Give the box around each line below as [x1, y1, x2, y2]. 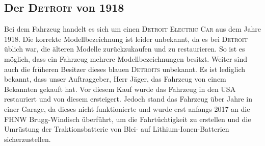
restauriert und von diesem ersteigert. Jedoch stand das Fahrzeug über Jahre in [4, 93, 253, 104]
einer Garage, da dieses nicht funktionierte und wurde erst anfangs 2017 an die [4, 103, 250, 114]
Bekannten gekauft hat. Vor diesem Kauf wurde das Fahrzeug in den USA [4, 83, 236, 94]
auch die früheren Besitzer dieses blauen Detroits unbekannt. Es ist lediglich [4, 63, 245, 74]
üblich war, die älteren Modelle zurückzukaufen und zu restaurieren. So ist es [4, 43, 245, 54]
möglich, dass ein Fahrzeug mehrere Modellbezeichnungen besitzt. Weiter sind [4, 53, 248, 64]
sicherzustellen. [4, 133, 51, 144]
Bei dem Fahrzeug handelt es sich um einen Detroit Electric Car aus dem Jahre [4, 23, 261, 34]
